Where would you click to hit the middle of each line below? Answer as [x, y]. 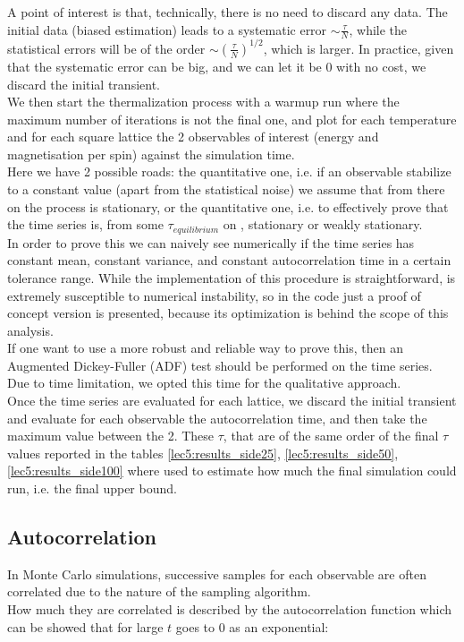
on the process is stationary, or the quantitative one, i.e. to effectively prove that [228, 206]
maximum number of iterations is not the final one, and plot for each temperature [232, 119]
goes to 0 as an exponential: [252, 626]
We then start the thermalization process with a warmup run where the [203, 102]
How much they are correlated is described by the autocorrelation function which [229, 609]
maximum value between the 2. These [111, 436]
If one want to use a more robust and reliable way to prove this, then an [205, 348]
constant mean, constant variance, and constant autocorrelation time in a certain [229, 260]
